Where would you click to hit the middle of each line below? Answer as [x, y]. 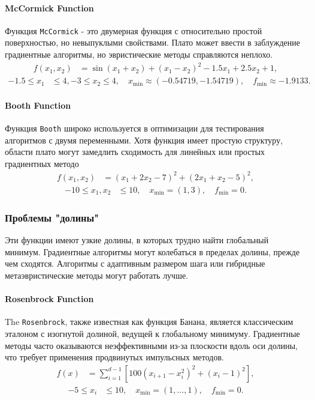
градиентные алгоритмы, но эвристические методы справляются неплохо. [139, 54]
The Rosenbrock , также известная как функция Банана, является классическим [149, 322]
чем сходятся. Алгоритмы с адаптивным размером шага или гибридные [135, 263]
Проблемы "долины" [52, 217]
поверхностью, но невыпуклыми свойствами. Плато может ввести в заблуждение [153, 42]
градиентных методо [42, 163]
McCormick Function [49, 8]
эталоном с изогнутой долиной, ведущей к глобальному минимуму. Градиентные [152, 334]
